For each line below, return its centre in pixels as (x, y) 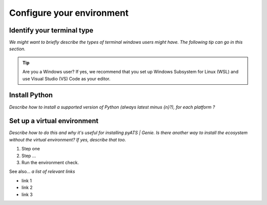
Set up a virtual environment (54, 121)
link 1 (27, 180)
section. (17, 49)
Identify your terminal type (51, 30)
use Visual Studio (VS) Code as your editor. (67, 78)
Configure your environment (69, 13)
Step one (31, 149)
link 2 (27, 188)
